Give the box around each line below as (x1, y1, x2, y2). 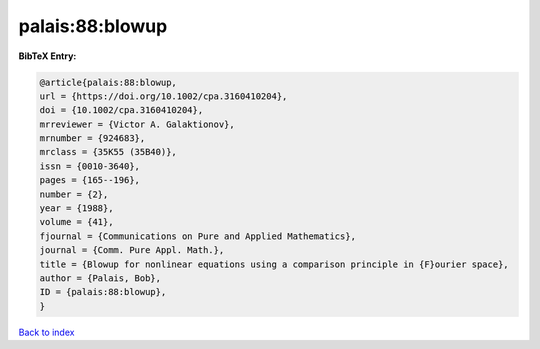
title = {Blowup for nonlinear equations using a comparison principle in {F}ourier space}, (39, 258, 509, 270)
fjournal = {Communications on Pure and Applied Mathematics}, (39, 230, 357, 242)
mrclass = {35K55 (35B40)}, (39, 146, 177, 158)
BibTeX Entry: (18, 50, 77, 62)
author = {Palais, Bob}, (39, 273, 162, 284)
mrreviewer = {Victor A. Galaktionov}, (39, 118, 235, 130)
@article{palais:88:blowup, (39, 76, 177, 88)
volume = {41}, (39, 216, 114, 228)
